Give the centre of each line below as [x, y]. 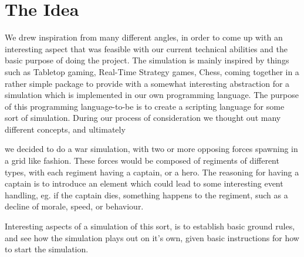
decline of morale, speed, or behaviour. [74, 206]
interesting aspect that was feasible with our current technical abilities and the [146, 48]
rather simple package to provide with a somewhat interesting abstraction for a [147, 83]
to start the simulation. [47, 249]
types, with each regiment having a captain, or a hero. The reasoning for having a [152, 172]
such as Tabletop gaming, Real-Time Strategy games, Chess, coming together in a [152, 71]
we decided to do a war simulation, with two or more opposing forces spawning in [151, 149]
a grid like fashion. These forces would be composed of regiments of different [142, 160]
